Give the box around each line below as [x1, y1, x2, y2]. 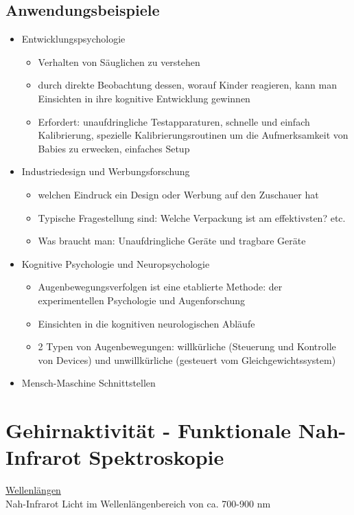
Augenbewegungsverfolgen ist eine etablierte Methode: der [38, 279, 283, 294]
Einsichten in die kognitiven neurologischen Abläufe [38, 316, 255, 330]
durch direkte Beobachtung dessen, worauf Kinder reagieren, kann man [38, 78, 337, 92]
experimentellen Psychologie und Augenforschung [38, 293, 246, 307]
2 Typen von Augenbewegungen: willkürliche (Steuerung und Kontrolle [38, 339, 336, 354]
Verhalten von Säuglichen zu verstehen [38, 54, 200, 69]
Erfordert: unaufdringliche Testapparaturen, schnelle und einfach [38, 114, 310, 128]
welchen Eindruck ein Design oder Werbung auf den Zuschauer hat [38, 187, 319, 201]
